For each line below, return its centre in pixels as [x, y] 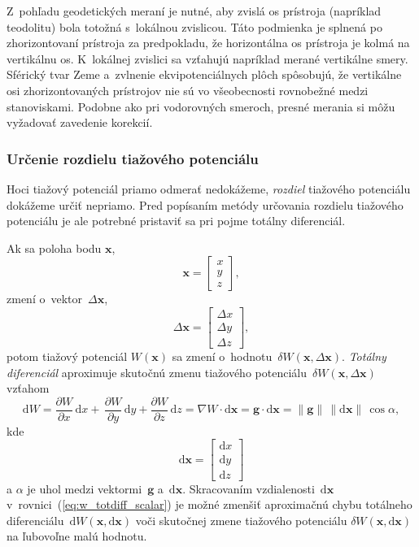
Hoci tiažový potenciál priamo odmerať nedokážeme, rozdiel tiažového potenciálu [209, 188]
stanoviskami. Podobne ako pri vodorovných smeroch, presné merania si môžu [201, 106]
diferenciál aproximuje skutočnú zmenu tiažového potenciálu [157, 372]
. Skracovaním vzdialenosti [249, 488]
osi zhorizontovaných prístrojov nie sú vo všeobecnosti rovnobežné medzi [188, 90]
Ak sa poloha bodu [54, 247]
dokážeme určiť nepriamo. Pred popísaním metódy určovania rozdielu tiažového [205, 204]
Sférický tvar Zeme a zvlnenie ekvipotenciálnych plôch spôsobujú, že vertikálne [204, 74]
